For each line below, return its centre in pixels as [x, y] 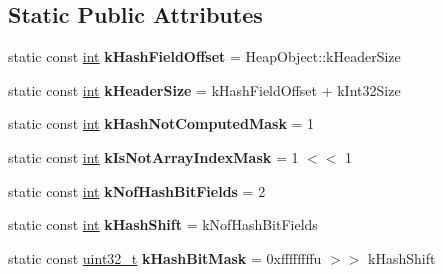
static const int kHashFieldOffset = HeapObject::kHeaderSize [204, 56]
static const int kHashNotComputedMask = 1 [161, 123]
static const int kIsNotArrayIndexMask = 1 [153, 156]
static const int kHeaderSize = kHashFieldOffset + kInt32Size [204, 89]
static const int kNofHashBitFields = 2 [137, 190]
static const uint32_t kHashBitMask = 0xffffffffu [165, 257]
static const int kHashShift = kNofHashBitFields [163, 224]
